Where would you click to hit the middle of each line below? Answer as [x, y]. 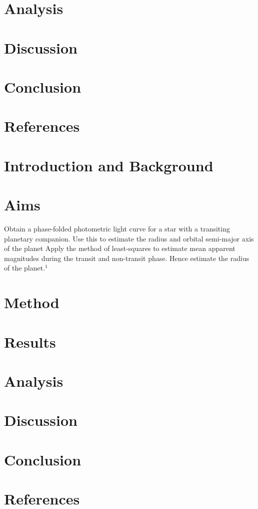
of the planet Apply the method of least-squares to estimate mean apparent [120, 248]
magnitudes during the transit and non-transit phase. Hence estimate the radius [127, 258]
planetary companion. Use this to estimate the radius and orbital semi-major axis [129, 238]
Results [30, 341]
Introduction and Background [109, 165]
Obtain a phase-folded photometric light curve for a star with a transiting [117, 228]
